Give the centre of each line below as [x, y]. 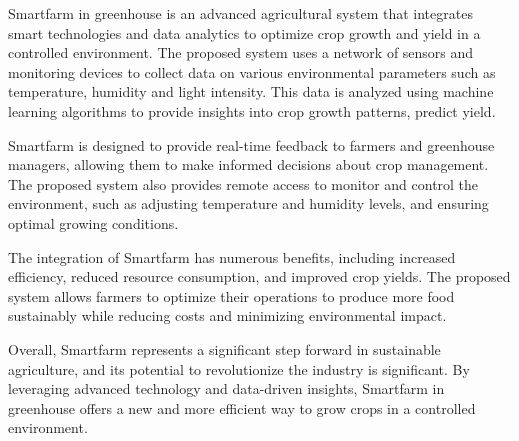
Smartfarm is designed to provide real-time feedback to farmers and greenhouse [251, 144]
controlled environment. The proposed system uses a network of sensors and [241, 52]
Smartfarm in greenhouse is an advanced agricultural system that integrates [240, 13]
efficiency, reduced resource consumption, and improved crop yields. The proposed [259, 276]
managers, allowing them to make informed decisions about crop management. [248, 164]
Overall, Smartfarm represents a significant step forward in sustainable [224, 348]
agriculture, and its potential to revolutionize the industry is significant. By [239, 368]
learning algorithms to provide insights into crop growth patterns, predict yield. [252, 110]
